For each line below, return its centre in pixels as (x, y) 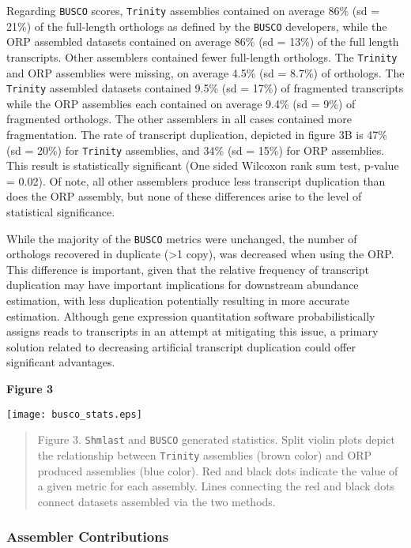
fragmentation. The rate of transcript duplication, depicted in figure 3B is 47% (197, 134)
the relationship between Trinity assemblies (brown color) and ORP (205, 454)
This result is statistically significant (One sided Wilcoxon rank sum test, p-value (203, 165)
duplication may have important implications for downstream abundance (183, 285)
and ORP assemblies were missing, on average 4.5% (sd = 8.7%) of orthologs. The (205, 72)
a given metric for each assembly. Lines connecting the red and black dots (216, 486)
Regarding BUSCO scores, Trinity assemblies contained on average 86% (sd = (193, 10)
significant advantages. (61, 362)
